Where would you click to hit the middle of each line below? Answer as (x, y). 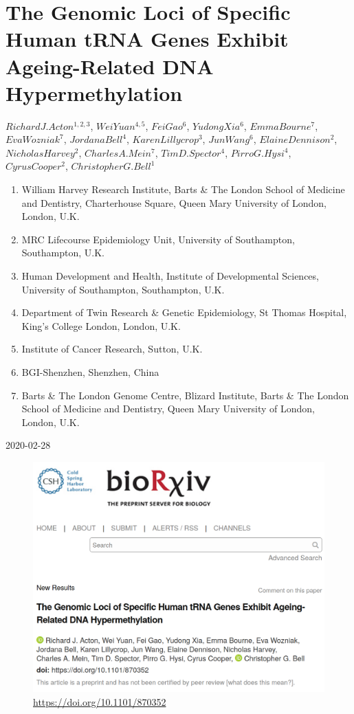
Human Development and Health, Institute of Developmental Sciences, (170, 276)
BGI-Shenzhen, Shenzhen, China (90, 372)
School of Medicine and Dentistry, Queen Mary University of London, (168, 409)
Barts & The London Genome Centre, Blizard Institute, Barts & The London (185, 395)
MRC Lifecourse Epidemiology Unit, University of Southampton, (158, 239)
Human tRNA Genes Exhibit (147, 39)
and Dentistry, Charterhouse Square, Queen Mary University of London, (174, 202)
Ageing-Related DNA (110, 66)
